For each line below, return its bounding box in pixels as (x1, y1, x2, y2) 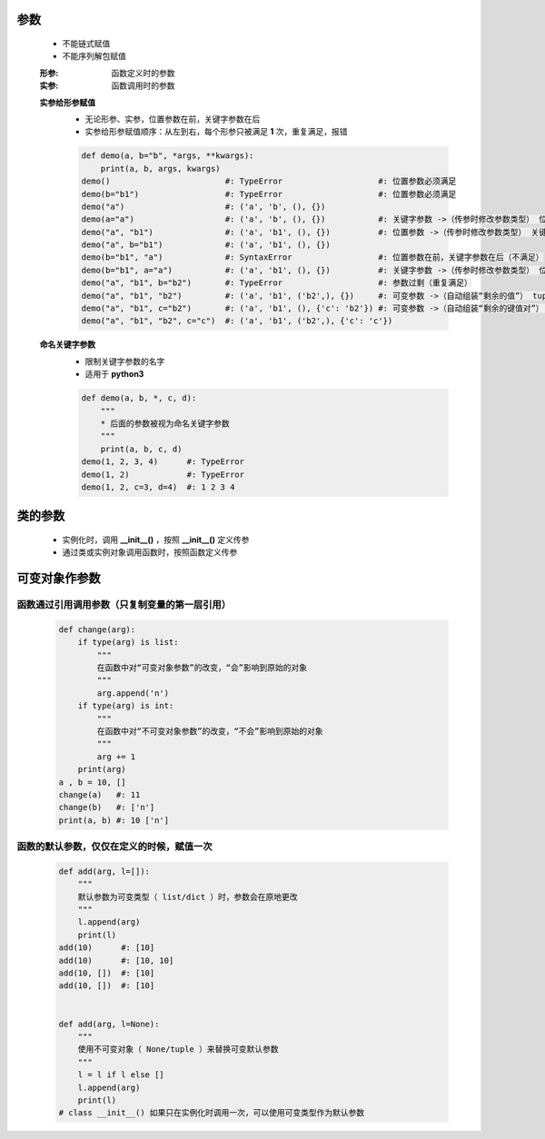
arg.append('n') (96, 688, 170, 698)
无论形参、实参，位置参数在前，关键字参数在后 (84, 114, 261, 124)
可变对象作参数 (16, 570, 101, 586)
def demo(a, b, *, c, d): (81, 393, 197, 403)
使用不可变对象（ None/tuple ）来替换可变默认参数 (77, 1045, 279, 1055)
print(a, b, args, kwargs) (100, 163, 222, 173)
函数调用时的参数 (111, 80, 175, 91)
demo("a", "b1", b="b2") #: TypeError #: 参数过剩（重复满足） (81, 278, 472, 288)
